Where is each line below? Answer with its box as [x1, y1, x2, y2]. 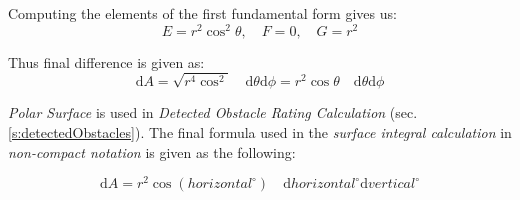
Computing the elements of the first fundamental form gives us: [8, 3, 397, 23]
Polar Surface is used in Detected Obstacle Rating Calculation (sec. [8, 102, 418, 123]
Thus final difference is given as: [8, 51, 205, 72]
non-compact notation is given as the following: [8, 141, 296, 162]
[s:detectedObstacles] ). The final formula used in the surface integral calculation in [8, 122, 512, 143]
